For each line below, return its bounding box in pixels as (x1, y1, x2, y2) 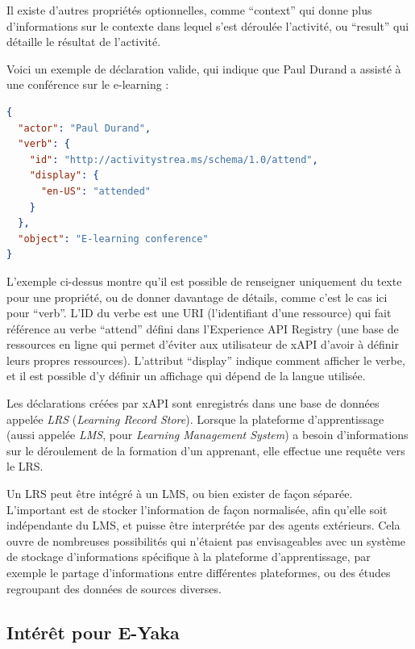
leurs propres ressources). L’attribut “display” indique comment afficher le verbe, (6, 351, 405, 368)
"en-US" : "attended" (40, 185, 151, 197)
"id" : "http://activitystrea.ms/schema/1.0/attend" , (29, 153, 318, 165)
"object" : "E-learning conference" (18, 232, 209, 245)
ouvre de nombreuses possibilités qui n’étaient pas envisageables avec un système (6, 532, 406, 549)
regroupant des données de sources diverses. (6, 580, 222, 597)
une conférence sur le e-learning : (6, 76, 169, 93)
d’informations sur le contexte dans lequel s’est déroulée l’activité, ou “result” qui (6, 17, 409, 34)
